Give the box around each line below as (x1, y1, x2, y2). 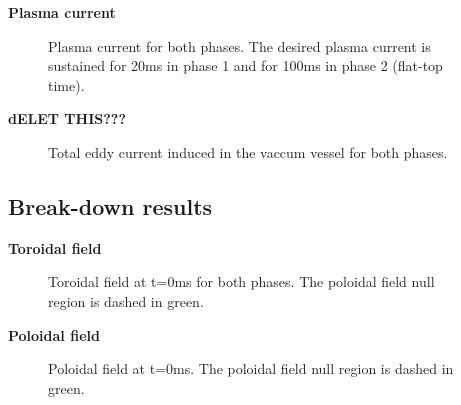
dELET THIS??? (8, 108, 127, 129)
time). (48, 74, 85, 95)
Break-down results (8, 190, 213, 221)
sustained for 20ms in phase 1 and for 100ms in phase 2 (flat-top (48, 55, 443, 76)
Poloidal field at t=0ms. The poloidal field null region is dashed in (48, 358, 454, 379)
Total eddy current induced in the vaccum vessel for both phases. (48, 141, 448, 162)
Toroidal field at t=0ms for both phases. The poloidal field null (48, 271, 435, 292)
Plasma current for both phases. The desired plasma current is (48, 35, 431, 56)
